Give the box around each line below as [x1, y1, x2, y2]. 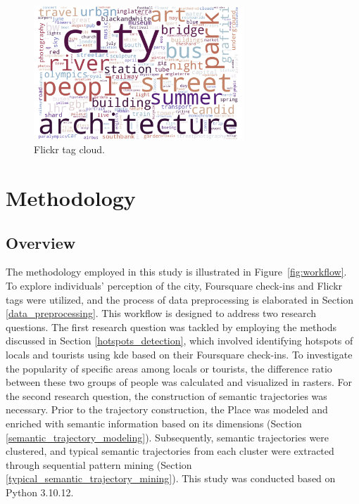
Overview [6, 231, 76, 253]
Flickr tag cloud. [34, 142, 105, 157]
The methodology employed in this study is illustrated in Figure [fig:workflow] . [6, 264, 347, 279]
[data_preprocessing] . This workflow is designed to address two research [6, 306, 317, 321]
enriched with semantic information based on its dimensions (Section [6, 416, 302, 430]
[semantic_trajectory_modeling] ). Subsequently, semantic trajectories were [6, 429, 329, 444]
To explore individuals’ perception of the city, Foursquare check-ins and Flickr [6, 278, 343, 293]
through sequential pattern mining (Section [6, 457, 192, 472]
